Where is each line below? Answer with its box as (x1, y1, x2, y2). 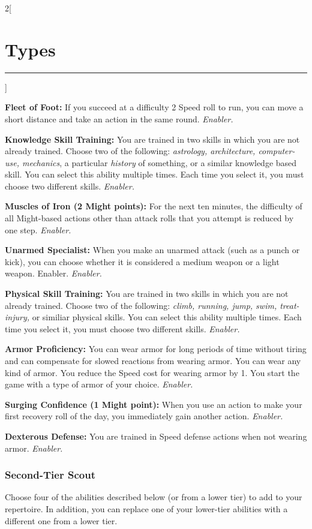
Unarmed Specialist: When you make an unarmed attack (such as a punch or (5, 244, 300, 256)
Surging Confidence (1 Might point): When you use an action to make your (5, 398, 302, 410)
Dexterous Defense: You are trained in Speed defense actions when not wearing (5, 429, 307, 442)
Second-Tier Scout (5, 467, 95, 482)
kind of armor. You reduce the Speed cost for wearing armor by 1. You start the (5, 366, 299, 378)
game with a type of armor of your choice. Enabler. (5, 378, 193, 390)
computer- (258, 145, 295, 157)
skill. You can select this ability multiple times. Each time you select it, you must (5, 168, 304, 181)
